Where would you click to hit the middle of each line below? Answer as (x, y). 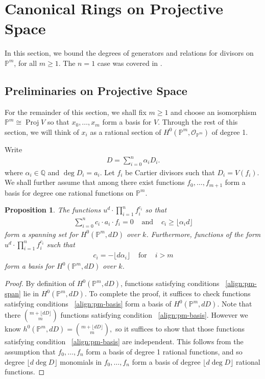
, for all (26, 63)
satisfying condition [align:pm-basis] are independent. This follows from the (124, 341)
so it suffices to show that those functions (180, 329)
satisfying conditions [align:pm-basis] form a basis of (88, 304)
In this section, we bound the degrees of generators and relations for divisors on (129, 53)
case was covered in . (130, 63)
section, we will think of (42, 132)
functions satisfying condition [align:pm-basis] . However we (154, 315)
